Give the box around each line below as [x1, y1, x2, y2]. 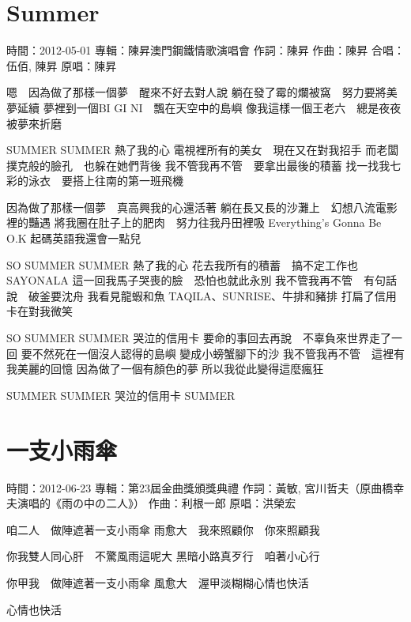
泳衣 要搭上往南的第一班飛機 [28, 172, 183, 189]
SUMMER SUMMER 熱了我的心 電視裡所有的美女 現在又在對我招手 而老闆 [6, 141, 399, 158]
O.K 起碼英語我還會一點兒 [6, 230, 141, 247]
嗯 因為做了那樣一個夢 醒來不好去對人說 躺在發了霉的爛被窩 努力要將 [6, 84, 386, 100]
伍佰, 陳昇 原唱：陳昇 [6, 57, 117, 74]
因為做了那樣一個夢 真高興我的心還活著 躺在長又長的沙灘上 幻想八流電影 [6, 198, 398, 215]
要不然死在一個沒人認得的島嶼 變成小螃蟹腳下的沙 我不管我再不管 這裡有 [21, 345, 405, 361]
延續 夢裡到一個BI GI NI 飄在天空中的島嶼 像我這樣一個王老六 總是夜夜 [17, 99, 402, 115]
